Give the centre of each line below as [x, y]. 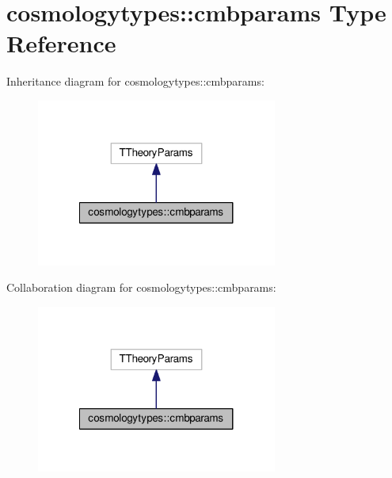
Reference [61, 43]
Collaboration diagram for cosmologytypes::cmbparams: [141, 287]
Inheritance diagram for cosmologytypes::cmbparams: [135, 81]
